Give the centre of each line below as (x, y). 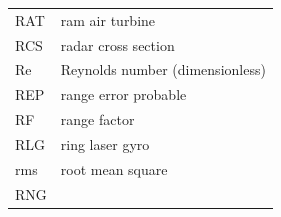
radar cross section (117, 44)
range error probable (123, 94)
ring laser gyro (105, 143)
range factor (97, 119)
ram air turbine (108, 19)
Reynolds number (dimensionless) (163, 69)
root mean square (114, 168)
